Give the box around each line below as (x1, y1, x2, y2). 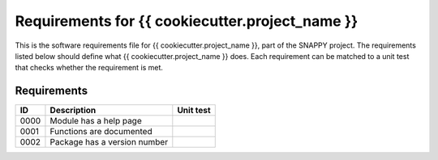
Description (49, 105, 97, 116)
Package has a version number (49, 137, 169, 148)
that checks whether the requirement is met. (15, 63, 164, 73)
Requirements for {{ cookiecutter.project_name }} (15, 12, 359, 30)
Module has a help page (49, 116, 142, 127)
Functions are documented (49, 126, 153, 137)
